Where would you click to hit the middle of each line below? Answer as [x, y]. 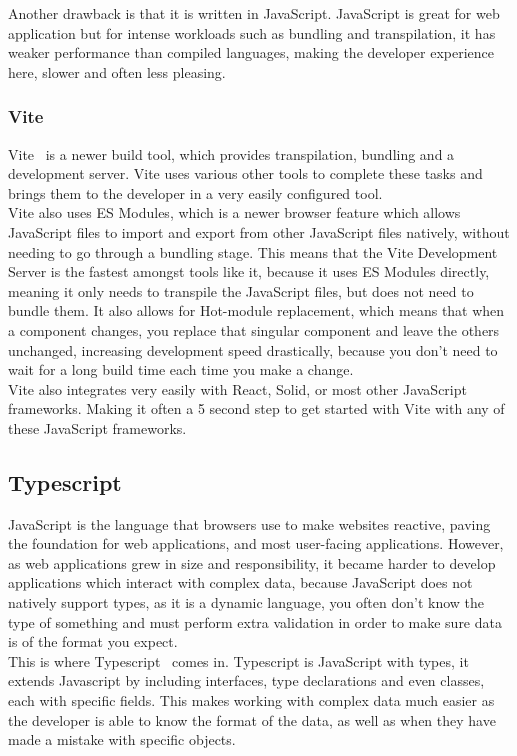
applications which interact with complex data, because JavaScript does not [240, 582]
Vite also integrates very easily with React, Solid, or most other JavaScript [237, 388]
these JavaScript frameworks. [97, 427]
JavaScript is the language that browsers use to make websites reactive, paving [249, 523]
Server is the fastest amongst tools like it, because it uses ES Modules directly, [249, 271]
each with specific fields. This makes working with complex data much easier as [251, 700]
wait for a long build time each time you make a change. [181, 369]
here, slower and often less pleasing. [117, 71]
